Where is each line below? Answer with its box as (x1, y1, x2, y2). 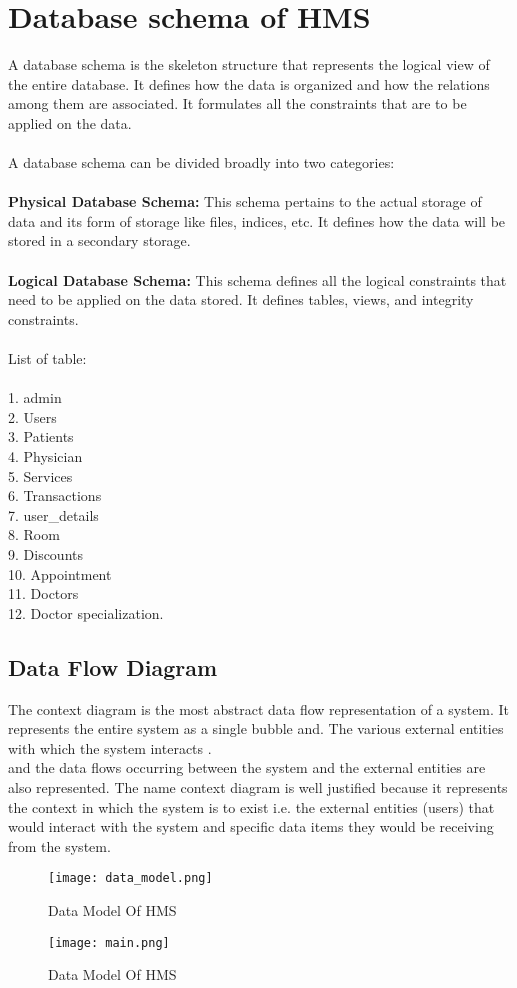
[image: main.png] (48, 935, 170, 950)
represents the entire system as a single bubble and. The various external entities (8, 718, 504, 739)
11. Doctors (8, 583, 79, 604)
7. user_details (8, 504, 99, 525)
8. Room (8, 524, 60, 545)
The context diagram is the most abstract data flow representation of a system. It (8, 698, 510, 719)
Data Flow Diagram (8, 651, 218, 682)
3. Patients (8, 426, 74, 447)
